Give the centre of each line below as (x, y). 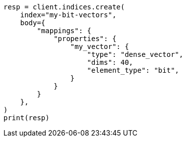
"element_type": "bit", (133, 70)
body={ (33, 23)
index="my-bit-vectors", (68, 15)
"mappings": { (64, 31)
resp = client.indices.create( (64, 7)
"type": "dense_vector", (135, 54)
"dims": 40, (110, 62)
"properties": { (85, 39)
